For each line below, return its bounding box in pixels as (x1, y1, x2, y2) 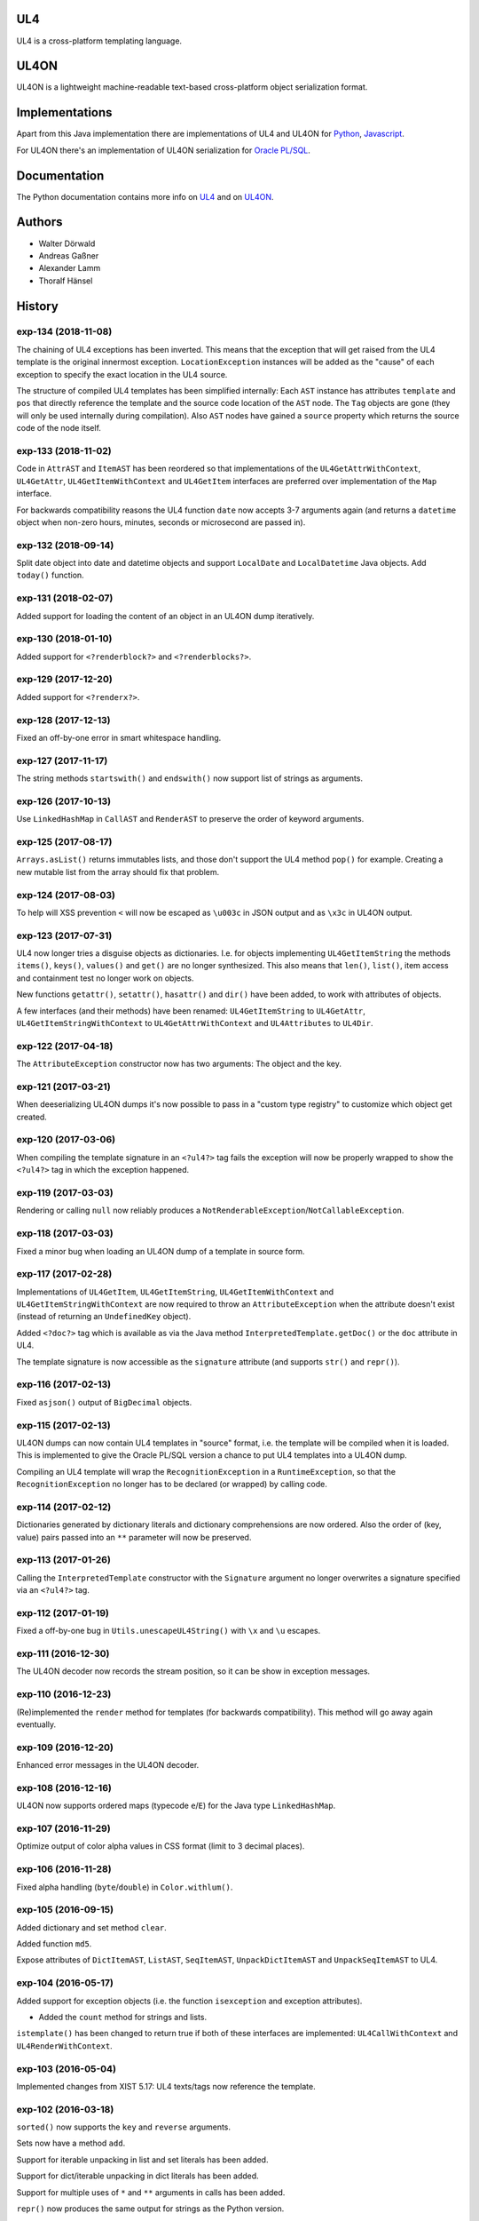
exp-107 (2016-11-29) (16, 1822, 111, 1835)
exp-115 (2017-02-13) (16, 1419, 111, 1431)
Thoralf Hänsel (38, 275, 93, 286)
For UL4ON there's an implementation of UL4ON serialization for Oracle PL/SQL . (16, 145, 310, 155)
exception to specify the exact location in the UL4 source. (16, 369, 228, 379)
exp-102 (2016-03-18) (16, 2103, 114, 2115)
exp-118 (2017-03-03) (16, 1227, 114, 1239)
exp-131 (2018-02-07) (16, 592, 114, 604)
